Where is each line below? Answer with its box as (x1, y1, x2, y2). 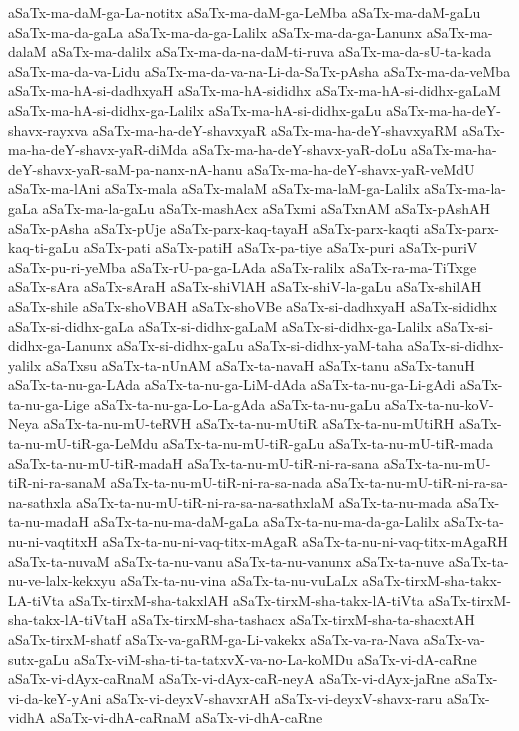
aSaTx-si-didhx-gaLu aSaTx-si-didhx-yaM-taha (116, 335, 403, 356)
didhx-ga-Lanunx (8, 335, 113, 356)
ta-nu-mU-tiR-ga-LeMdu (8, 433, 159, 454)
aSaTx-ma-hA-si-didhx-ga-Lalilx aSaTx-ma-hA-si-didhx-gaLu (8, 99, 382, 120)
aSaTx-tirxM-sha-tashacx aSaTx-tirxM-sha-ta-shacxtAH (131, 609, 475, 630)
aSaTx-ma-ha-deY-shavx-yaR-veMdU (247, 158, 475, 179)
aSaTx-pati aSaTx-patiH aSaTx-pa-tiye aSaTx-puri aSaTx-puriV (83, 237, 478, 258)
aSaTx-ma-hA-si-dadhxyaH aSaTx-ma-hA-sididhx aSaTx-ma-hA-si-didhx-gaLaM (8, 80, 501, 101)
